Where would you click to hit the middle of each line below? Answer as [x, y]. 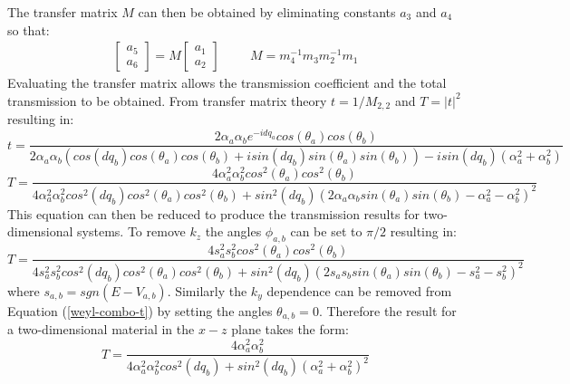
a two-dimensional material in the [101, 329]
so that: [29, 29]
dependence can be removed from [359, 290]
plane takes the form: [290, 329]
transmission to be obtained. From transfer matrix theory [167, 100]
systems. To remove [131, 231]
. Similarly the [207, 290]
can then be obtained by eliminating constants [267, 12]
